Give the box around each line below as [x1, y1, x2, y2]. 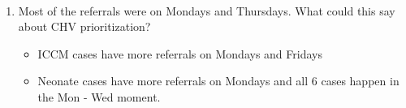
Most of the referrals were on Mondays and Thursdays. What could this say [18, 2, 395, 19]
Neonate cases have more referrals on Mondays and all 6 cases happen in [37, 72, 400, 89]
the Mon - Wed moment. [37, 88, 161, 105]
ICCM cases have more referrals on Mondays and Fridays [37, 45, 322, 62]
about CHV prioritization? [18, 18, 151, 35]
